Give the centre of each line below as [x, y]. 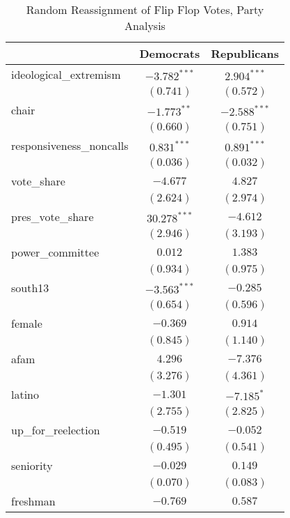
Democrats [170, 53]
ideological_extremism [66, 74]
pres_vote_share [53, 216]
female [27, 323]
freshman [33, 501]
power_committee [55, 252]
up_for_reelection [56, 430]
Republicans [245, 53]
